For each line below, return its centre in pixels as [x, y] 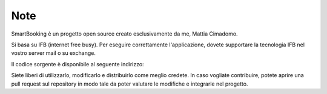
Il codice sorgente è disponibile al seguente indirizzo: [78, 64]
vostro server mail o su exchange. [54, 53]
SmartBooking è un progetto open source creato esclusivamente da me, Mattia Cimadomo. [125, 34]
